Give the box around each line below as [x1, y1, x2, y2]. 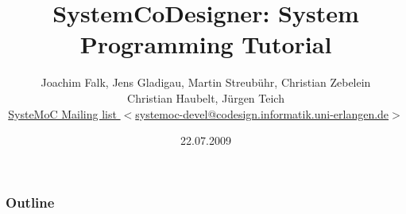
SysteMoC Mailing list [8, 105, 117, 122]
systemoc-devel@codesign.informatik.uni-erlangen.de [135, 105, 389, 122]
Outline [6, 192, 55, 212]
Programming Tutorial [79, 28, 332, 60]
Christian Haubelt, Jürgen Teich [127, 89, 284, 106]
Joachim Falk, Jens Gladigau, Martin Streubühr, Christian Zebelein [41, 74, 371, 91]
